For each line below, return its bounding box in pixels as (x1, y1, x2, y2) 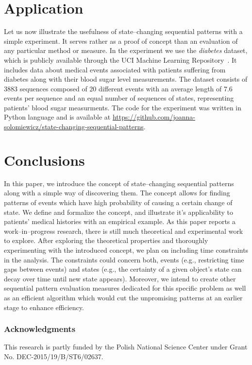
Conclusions (4, 150, 85, 170)
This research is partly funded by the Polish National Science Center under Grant (4, 342, 248, 352)
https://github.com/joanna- (112, 112, 195, 122)
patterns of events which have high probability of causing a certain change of (4, 197, 233, 207)
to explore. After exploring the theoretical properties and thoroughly (4, 235, 208, 245)
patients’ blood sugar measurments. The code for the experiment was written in (4, 102, 242, 112)
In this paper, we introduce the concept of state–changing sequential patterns (4, 178, 234, 188)
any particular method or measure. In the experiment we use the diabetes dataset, (4, 45, 248, 55)
